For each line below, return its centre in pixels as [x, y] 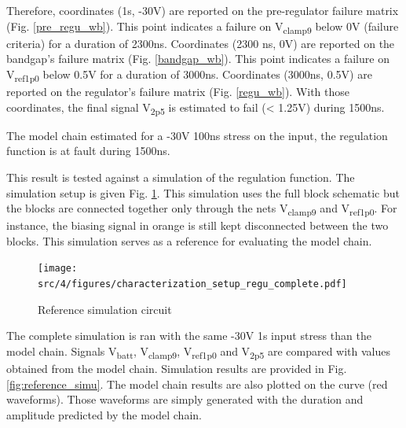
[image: [58, 269]
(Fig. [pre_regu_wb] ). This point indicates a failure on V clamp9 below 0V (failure [203, 27]
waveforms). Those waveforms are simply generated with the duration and [185, 399]
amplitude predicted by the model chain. [104, 414]
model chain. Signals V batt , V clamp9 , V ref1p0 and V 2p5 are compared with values [199, 352]
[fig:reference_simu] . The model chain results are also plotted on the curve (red [197, 384]
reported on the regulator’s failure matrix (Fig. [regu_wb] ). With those [178, 92]
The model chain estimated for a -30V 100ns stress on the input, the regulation [197, 135]
